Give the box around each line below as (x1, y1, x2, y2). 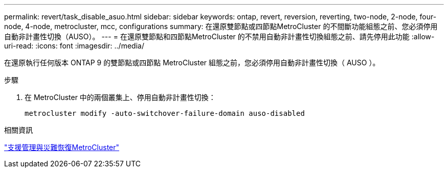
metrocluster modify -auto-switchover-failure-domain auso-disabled (25, 109, 305, 117)
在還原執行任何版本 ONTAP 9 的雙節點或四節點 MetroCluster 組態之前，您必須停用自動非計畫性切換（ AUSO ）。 (4, 58, 380, 67)
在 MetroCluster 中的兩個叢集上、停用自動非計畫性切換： (25, 93, 216, 102)
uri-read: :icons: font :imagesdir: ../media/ (4, 41, 144, 50)
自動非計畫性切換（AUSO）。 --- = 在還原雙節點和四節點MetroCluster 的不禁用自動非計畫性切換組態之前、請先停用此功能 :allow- (4, 32, 435, 41)
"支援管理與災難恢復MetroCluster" (4, 143, 120, 152)
